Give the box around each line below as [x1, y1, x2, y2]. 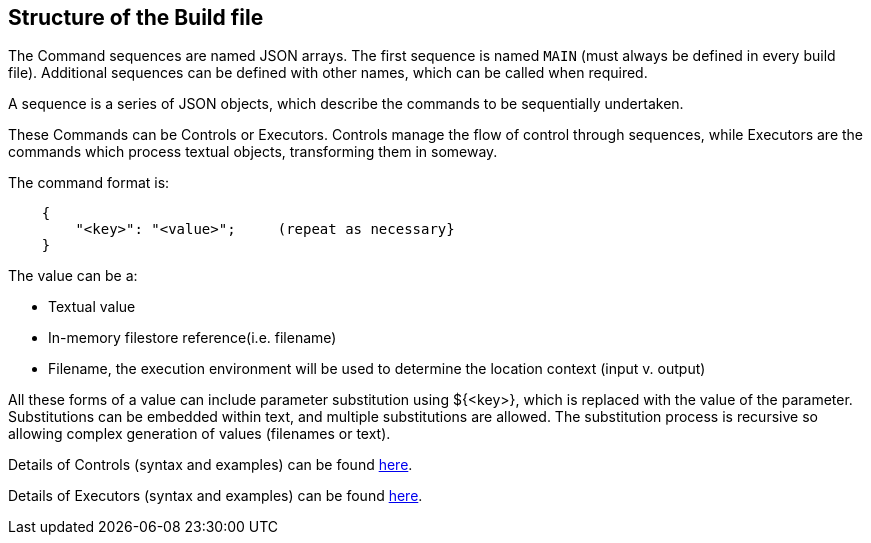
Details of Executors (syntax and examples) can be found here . [8, 487, 423, 505]
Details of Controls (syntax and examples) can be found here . [8, 456, 413, 474]
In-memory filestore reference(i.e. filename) [48, 329, 337, 347]
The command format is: [8, 174, 170, 192]
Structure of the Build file [8, 5, 264, 30]
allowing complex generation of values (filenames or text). [8, 425, 391, 443]
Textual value [48, 298, 136, 316]
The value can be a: [8, 267, 138, 285]
